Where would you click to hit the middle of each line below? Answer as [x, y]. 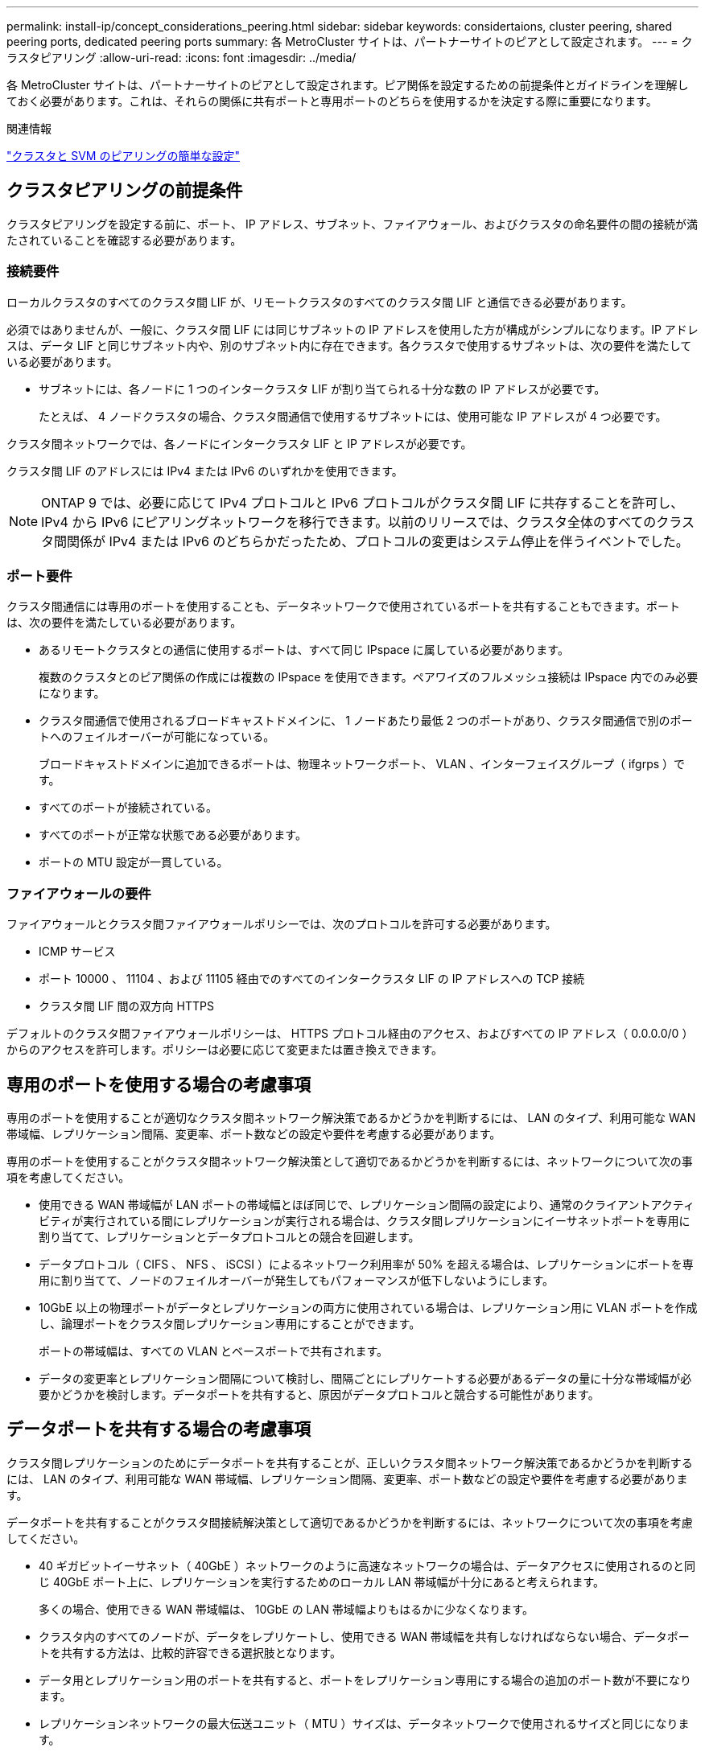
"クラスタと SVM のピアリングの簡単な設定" [123, 156]
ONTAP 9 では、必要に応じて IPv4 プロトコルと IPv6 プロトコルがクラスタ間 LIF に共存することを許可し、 [363, 502]
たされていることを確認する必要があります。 [124, 240]
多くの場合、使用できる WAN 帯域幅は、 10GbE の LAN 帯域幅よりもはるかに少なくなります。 [286, 1609]
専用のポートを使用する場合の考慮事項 [159, 1084]
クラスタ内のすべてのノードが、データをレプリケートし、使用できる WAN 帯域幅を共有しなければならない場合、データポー [364, 1636]
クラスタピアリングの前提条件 [125, 191]
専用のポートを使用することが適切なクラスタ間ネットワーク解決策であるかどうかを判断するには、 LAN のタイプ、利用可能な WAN [351, 1117]
